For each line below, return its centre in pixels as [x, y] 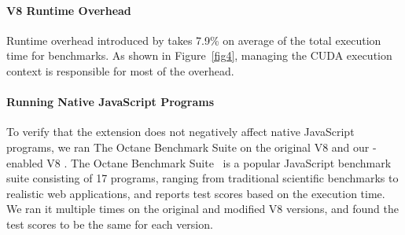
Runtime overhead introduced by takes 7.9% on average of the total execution [194, 40]
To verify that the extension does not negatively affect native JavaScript [180, 132]
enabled [25, 162]
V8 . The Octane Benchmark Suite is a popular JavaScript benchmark [219, 162]
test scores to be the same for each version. [110, 224]
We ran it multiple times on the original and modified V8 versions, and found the [202, 209]
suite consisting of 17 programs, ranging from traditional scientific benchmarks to [202, 178]
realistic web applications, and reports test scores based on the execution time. [196, 193]
